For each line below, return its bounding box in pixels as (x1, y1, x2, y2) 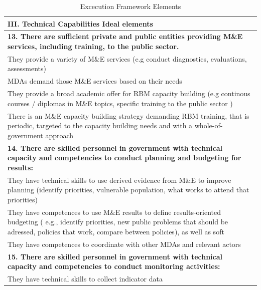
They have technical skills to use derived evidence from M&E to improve (8, 174, 231, 185)
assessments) (8, 63, 46, 74)
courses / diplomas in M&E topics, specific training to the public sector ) (8, 98, 233, 108)
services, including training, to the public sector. (8, 41, 179, 52)
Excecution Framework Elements (80, 1, 181, 11)
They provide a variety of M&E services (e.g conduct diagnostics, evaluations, (8, 53, 247, 64)
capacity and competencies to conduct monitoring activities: (8, 261, 220, 271)
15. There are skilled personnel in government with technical (8, 251, 223, 261)
